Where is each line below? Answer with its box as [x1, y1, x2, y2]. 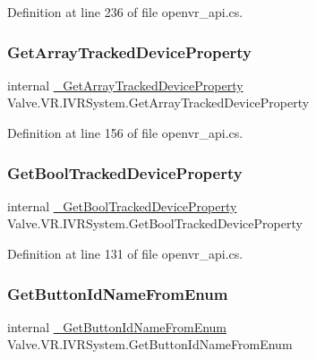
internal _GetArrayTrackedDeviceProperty [7, 75, 243, 94]
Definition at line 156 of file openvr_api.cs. [7, 124, 243, 141]
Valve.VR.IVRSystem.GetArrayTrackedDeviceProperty [7, 93, 310, 112]
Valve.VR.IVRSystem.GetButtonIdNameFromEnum [7, 335, 293, 354]
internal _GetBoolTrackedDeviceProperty [7, 196, 237, 215]
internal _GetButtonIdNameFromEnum [7, 317, 227, 336]
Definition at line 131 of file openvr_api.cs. [7, 244, 243, 262]
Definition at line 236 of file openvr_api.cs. [7, 3, 243, 21]
